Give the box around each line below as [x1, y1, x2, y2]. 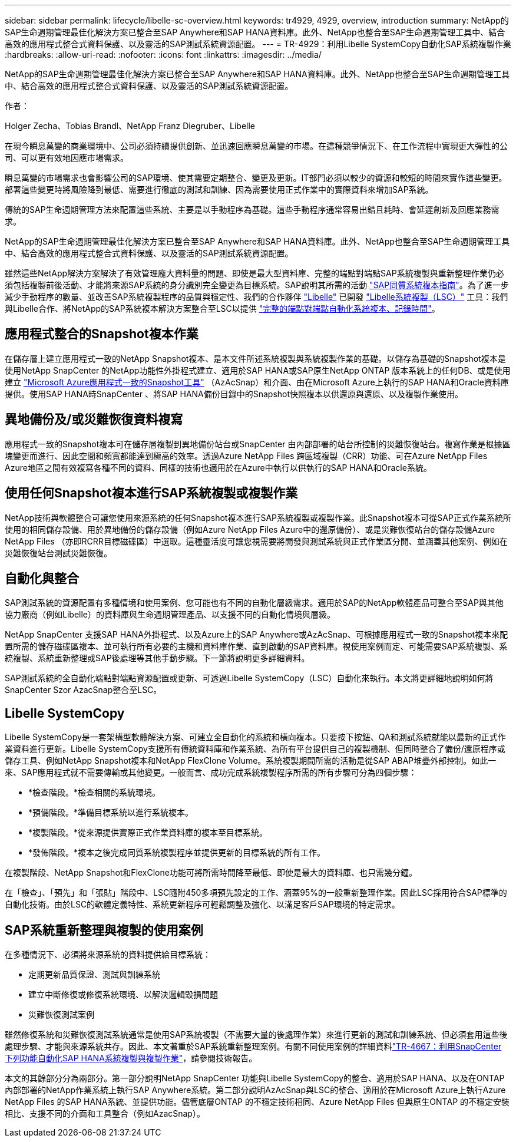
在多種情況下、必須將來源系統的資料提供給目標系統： [5, 949, 211, 960]
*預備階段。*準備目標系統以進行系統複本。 [28, 807, 194, 818]
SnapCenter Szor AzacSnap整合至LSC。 [5, 685, 162, 695]
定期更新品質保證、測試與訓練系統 [28, 969, 160, 980]
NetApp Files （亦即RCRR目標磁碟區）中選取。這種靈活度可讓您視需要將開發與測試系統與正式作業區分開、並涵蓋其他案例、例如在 [5, 536, 508, 546]
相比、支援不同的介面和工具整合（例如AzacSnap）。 [5, 1108, 205, 1119]
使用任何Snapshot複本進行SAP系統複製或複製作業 [5, 486, 298, 501]
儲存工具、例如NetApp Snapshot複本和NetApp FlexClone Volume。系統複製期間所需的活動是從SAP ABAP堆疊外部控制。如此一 [5, 755, 497, 766]
